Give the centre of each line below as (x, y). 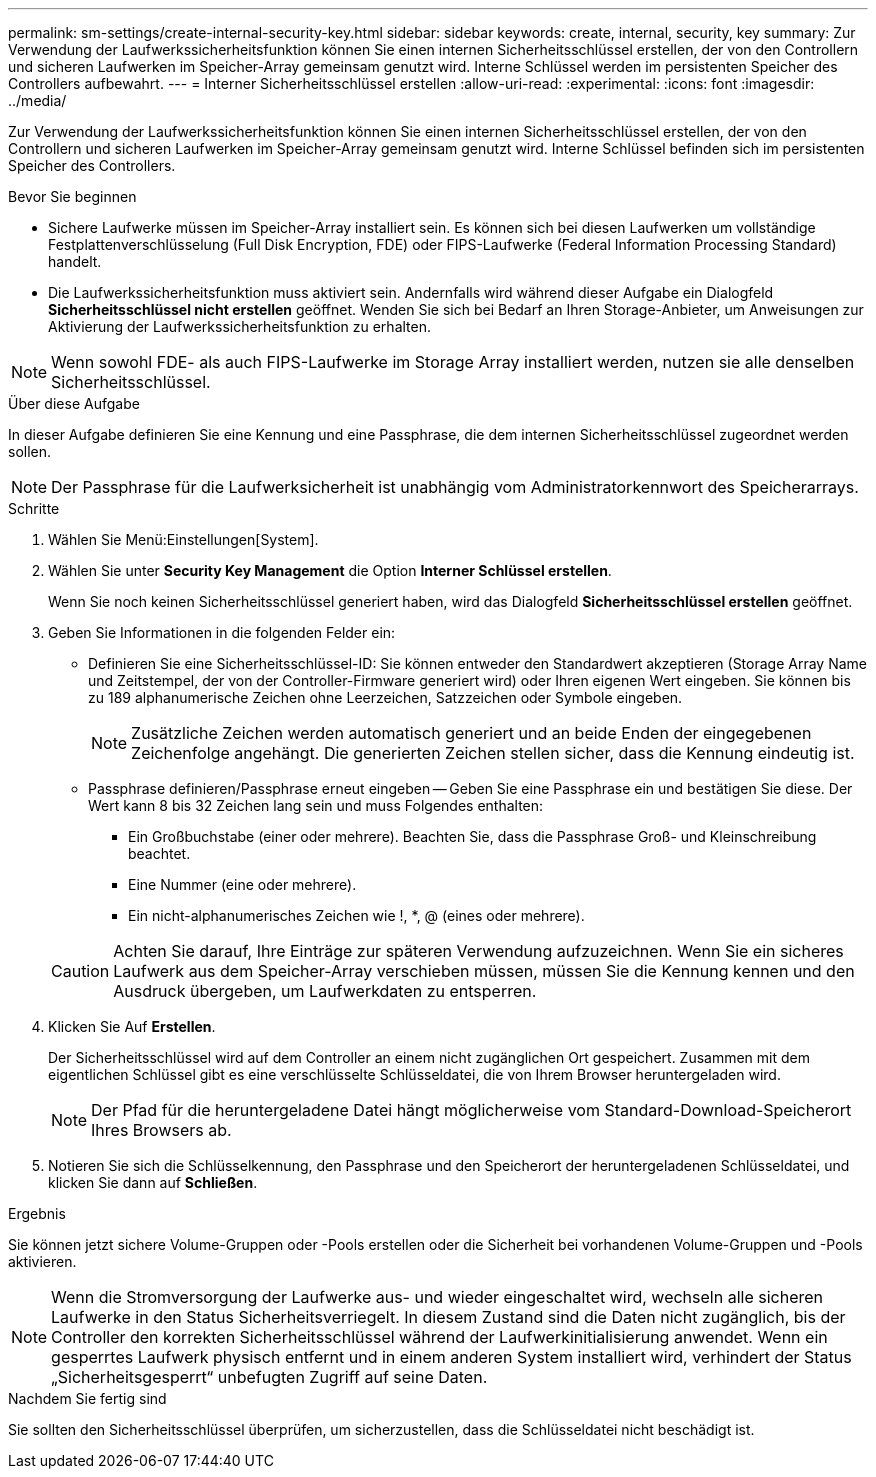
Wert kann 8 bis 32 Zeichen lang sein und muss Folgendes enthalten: (316, 805)
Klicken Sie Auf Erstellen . (132, 1026)
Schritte (34, 508)
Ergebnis (37, 1213)
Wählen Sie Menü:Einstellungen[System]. (183, 539)
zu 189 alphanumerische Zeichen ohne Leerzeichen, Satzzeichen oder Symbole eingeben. (385, 697)
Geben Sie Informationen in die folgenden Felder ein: (222, 632)
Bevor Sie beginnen (72, 196)
